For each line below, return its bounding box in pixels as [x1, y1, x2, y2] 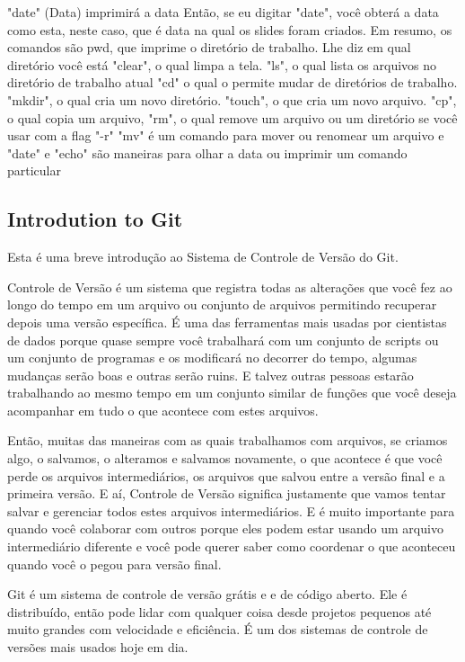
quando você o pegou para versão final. [7, 554, 222, 573]
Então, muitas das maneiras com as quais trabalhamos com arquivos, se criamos [7, 431, 448, 450]
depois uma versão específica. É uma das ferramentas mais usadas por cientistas [7, 312, 447, 331]
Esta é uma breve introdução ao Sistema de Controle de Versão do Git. [7, 247, 399, 266]
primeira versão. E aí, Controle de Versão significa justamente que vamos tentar [7, 484, 446, 503]
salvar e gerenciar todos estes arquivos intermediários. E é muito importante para [7, 501, 455, 520]
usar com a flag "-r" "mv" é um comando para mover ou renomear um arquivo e [7, 126, 444, 145]
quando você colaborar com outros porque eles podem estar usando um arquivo [7, 519, 443, 538]
